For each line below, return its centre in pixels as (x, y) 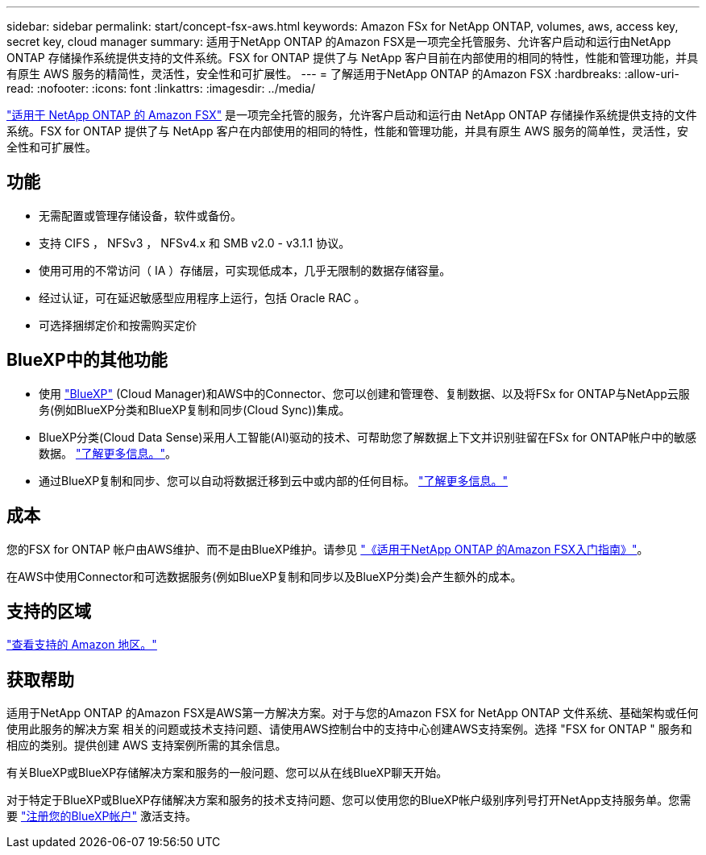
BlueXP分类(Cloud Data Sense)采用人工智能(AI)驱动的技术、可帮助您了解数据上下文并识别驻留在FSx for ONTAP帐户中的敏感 (368, 437)
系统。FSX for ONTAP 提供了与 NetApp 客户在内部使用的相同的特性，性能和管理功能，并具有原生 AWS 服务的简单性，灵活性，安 (348, 131)
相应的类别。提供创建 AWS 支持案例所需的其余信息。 (147, 745)
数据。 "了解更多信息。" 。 (108, 453)
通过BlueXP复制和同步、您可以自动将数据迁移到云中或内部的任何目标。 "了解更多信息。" (274, 480)
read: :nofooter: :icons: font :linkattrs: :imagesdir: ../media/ (161, 88)
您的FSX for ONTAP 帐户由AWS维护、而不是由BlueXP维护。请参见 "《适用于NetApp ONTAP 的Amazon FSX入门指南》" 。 (328, 549)
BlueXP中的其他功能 (87, 360)
